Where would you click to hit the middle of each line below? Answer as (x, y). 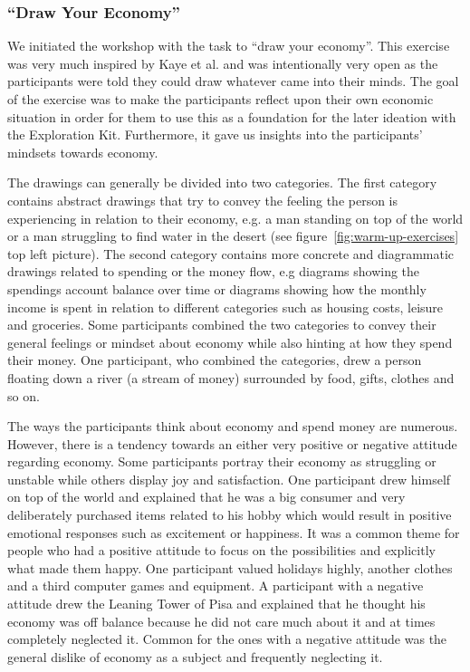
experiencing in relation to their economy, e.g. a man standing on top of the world (235, 218)
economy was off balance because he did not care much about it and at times (221, 621)
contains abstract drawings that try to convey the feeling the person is (203, 200)
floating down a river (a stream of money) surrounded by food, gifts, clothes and (231, 377)
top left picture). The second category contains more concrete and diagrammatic (231, 253)
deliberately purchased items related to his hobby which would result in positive (230, 515)
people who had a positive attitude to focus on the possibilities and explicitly (221, 550)
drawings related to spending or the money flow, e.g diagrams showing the (214, 271)
